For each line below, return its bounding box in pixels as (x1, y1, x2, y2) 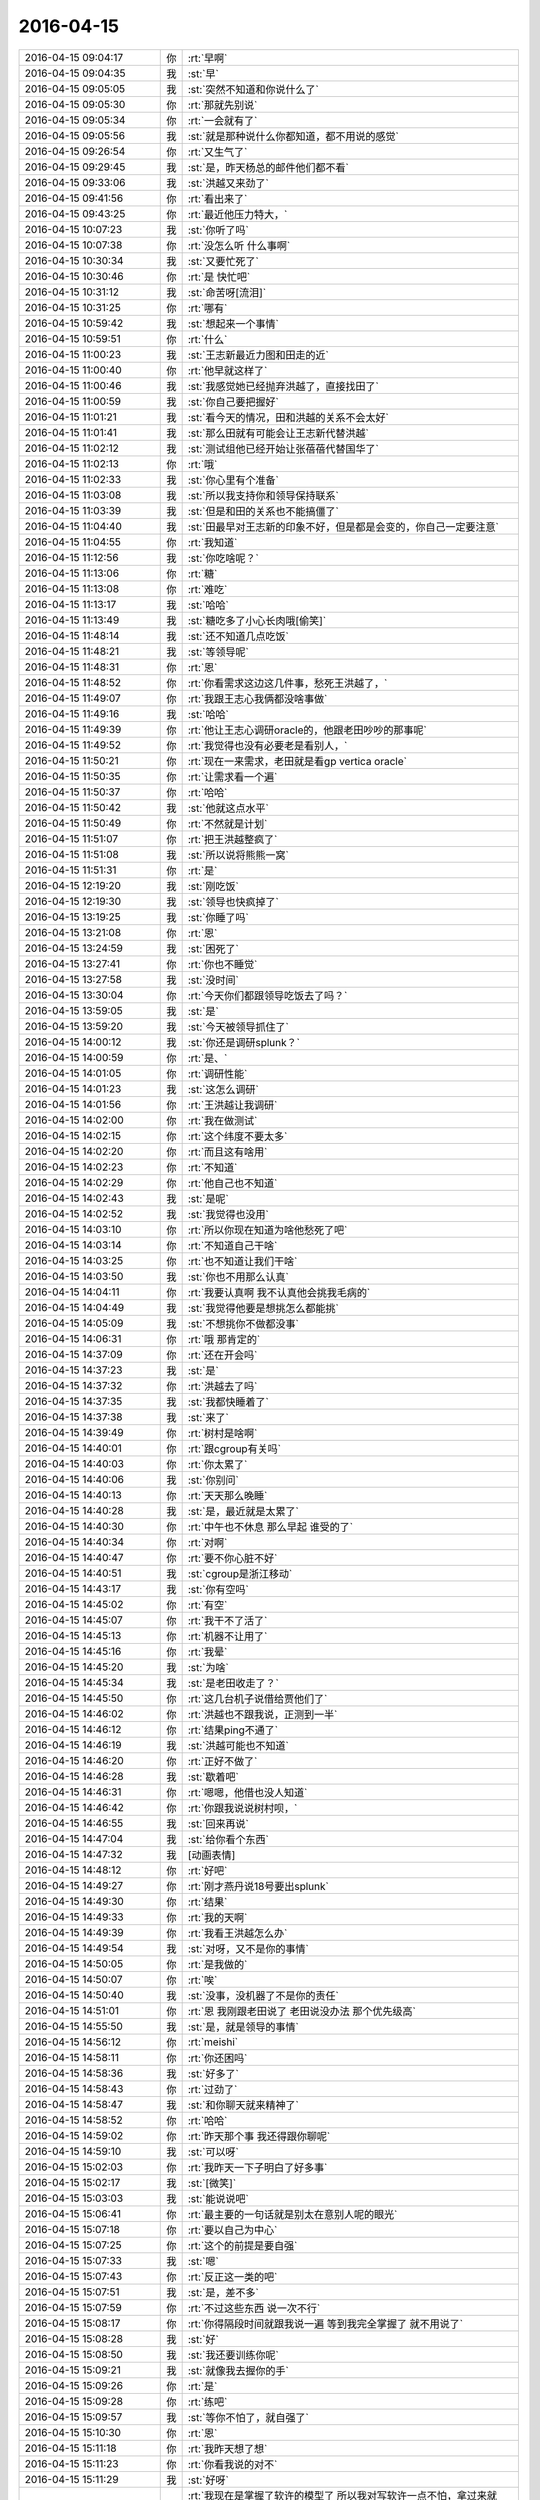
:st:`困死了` (187, 941, 239, 955)
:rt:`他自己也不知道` (187, 1176, 278, 1190)
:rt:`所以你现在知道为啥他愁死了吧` (187, 1223, 348, 1237)
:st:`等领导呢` (187, 645, 249, 659)
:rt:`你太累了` (187, 1457, 248, 1471)
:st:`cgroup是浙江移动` (187, 1566, 293, 1580)
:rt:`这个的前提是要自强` (187, 2238, 298, 2252)
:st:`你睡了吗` (187, 910, 249, 924)
